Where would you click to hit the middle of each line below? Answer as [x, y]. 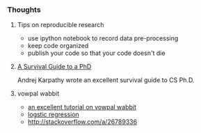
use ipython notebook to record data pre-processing [103, 38]
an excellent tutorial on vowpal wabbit [82, 107]
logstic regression [54, 115]
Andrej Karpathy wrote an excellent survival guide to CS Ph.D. [106, 80]
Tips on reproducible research [61, 25]
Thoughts [24, 10]
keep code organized [58, 46]
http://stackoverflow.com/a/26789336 [82, 122]
